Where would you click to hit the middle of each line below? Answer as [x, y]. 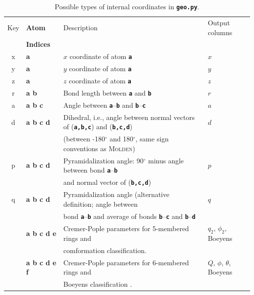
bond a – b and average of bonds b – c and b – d [129, 216]
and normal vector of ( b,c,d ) [107, 182]
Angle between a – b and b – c [105, 105]
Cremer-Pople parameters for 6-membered [126, 262]
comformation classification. [105, 250]
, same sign [152, 139]
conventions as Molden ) [99, 148]
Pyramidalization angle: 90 [103, 160]
